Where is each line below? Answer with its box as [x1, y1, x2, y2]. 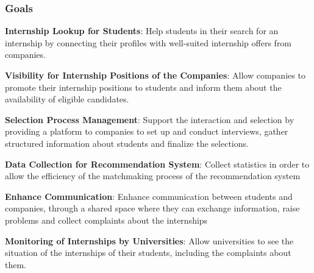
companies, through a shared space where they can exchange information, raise [5, 202, 300, 214]
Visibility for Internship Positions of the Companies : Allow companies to [5, 69, 305, 81]
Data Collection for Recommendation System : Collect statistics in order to [5, 157, 310, 170]
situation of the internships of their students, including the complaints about [5, 246, 291, 259]
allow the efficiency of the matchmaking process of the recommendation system [5, 169, 301, 182]
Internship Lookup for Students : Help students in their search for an [5, 24, 279, 37]
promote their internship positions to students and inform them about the [5, 80, 282, 93]
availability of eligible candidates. [5, 93, 129, 105]
